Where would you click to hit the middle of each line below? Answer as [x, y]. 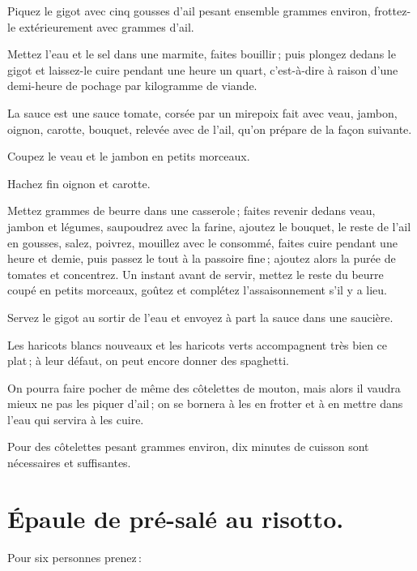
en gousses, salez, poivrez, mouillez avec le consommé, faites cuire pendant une [202, 242]
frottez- [393, 11]
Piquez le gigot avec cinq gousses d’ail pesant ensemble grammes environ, [189, 11]
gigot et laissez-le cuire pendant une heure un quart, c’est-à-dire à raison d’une [203, 69]
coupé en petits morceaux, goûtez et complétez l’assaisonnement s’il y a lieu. [197, 290]
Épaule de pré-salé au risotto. [176, 518]
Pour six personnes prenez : [74, 557]
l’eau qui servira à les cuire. [76, 419]
